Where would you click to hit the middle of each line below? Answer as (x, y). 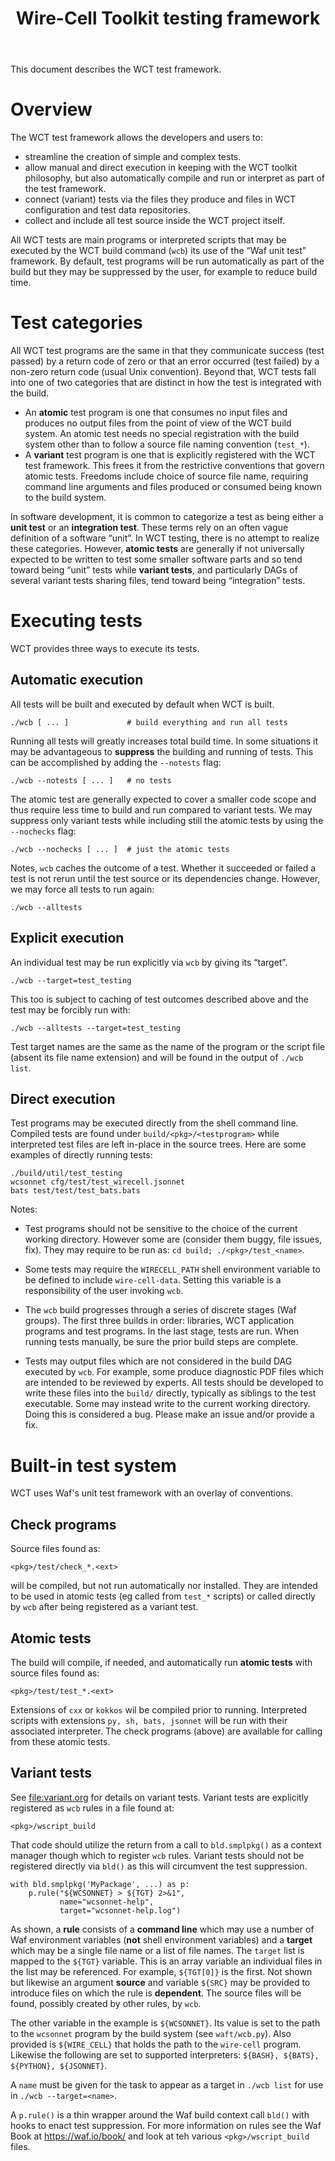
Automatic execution (77, 680)
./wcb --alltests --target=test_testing (96, 1028)
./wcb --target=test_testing (71, 980)
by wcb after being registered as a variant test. (104, 1607)
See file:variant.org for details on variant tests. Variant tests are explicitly (159, 1797)
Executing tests (76, 621)
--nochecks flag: (43, 831)
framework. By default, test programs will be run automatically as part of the (167, 261)
